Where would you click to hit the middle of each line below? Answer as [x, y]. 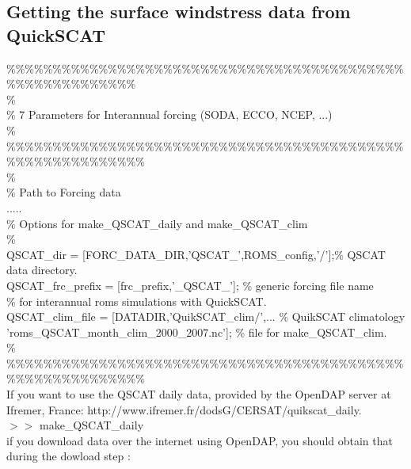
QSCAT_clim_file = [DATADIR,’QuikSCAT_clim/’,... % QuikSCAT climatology [206, 316]
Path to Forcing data [70, 192]
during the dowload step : [68, 456]
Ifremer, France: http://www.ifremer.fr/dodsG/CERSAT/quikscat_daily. [184, 409]
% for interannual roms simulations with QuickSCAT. [137, 301]
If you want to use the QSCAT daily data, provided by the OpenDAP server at [199, 394]
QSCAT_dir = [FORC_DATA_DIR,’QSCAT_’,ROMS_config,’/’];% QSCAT [196, 254]
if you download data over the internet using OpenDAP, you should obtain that [200, 440]
